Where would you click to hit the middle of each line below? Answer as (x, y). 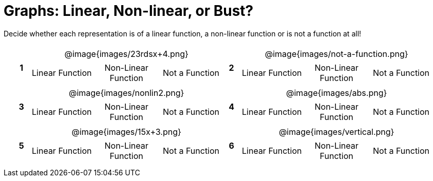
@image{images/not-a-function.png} (336, 54)
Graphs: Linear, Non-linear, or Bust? (129, 11)
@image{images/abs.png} (337, 93)
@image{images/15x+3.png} (126, 132)
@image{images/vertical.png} (336, 132)
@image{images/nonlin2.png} (126, 93)
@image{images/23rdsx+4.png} (126, 54)
